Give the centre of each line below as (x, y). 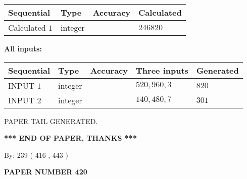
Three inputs (162, 70)
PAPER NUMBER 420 (46, 172)
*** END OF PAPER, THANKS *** (70, 138)
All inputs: (23, 48)
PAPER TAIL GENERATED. (51, 121)
